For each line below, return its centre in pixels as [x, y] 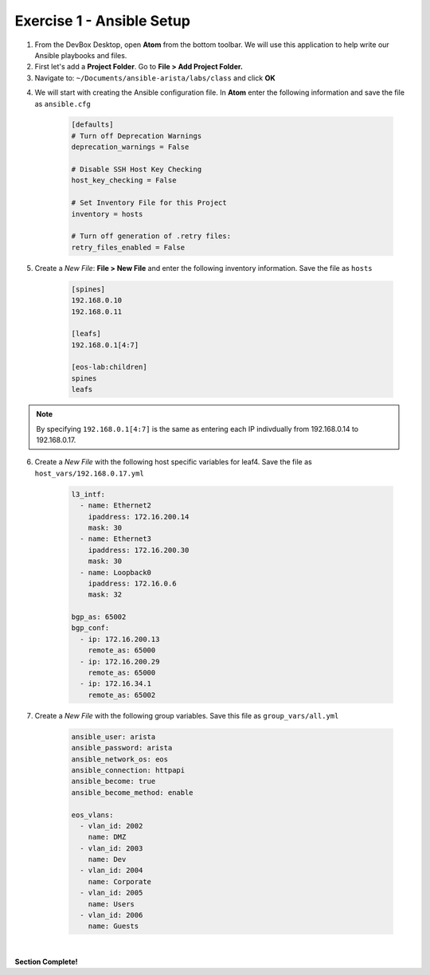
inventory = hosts [107, 214]
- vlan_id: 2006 [111, 915]
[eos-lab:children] [109, 367]
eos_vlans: [92, 815]
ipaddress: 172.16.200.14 [139, 517]
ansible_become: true [113, 781]
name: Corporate [119, 881]
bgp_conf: [90, 628]
